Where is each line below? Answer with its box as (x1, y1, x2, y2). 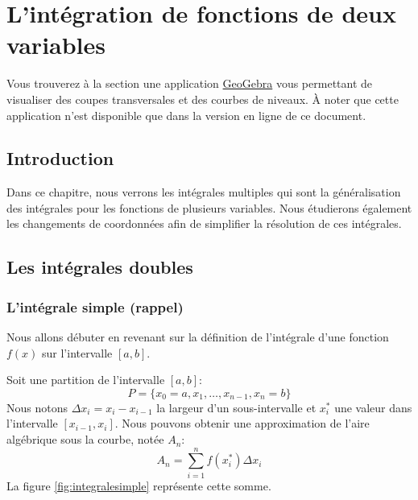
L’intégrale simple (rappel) (6, 296, 184, 316)
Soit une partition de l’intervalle (6, 371, 165, 388)
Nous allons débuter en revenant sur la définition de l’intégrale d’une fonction (6, 329, 389, 345)
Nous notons (6, 399, 68, 415)
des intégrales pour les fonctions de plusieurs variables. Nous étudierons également (6, 199, 412, 216)
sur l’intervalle (42, 344, 113, 361)
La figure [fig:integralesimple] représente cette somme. (6, 477, 271, 494)
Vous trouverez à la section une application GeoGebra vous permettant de (6, 75, 373, 92)
